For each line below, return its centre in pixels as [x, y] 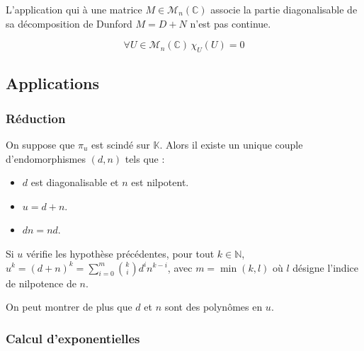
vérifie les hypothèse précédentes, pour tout [120, 253]
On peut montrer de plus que [69, 307]
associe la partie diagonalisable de [284, 9]
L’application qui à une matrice [74, 9]
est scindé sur [121, 144]
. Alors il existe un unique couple [231, 144]
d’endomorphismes [46, 158]
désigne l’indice [325, 267]
